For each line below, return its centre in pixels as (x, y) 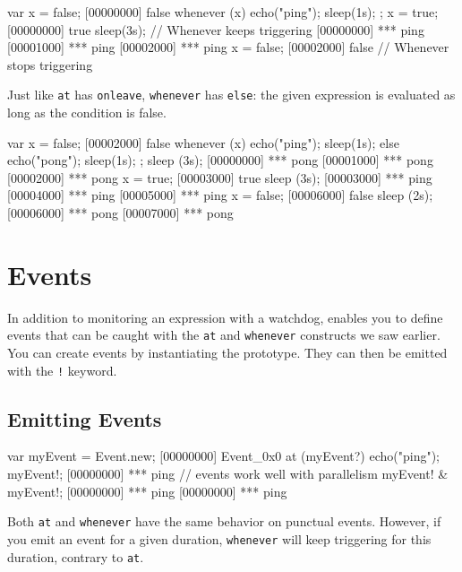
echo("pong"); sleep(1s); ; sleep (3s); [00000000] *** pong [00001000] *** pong (220, 160)
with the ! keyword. (62, 370)
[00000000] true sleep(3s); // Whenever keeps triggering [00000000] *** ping (216, 29)
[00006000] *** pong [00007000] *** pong (120, 212)
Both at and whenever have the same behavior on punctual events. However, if (224, 521)
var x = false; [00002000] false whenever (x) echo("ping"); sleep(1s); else (203, 142)
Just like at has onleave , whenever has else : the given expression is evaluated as (231, 95)
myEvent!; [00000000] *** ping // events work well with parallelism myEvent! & (228, 474)
